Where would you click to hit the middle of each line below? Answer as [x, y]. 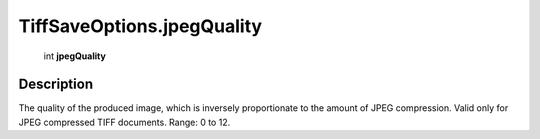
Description [56, 84]
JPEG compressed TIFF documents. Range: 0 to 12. [124, 122]
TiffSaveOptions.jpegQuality [140, 26]
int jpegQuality [75, 56]
